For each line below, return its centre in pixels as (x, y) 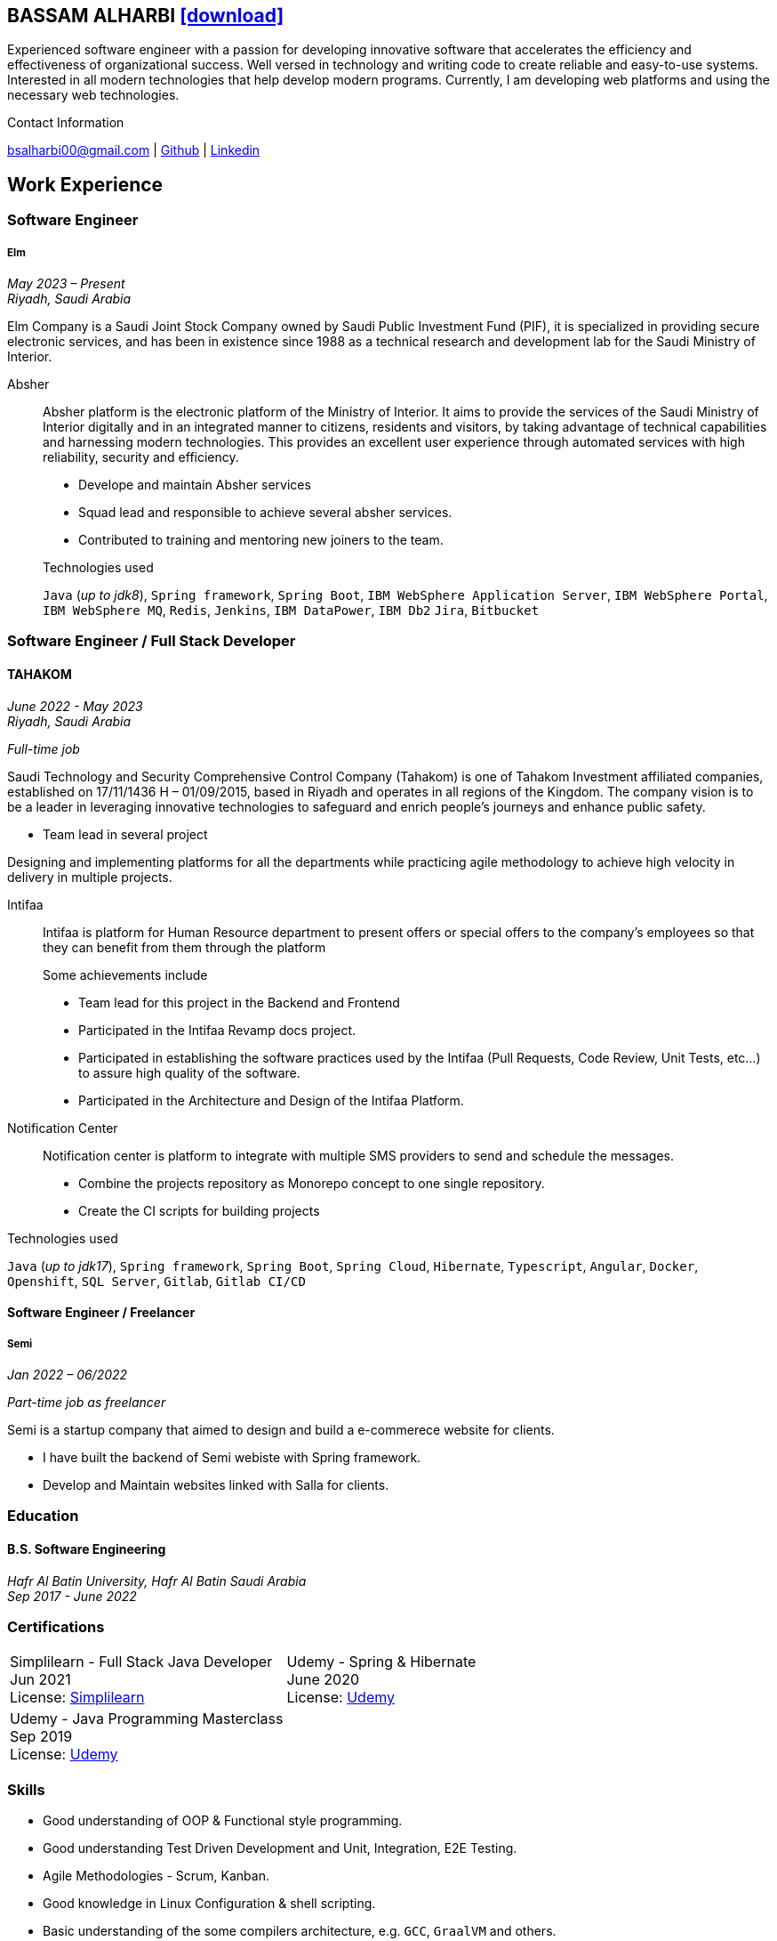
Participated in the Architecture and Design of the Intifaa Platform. (271, 1100)
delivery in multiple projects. (90, 877)
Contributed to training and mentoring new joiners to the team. (261, 540)
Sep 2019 (41, 1737)
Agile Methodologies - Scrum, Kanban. (156, 1876)
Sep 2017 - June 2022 (72, 1596)
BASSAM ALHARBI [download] (146, 16)
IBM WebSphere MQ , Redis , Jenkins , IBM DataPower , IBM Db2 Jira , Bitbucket (291, 611)
